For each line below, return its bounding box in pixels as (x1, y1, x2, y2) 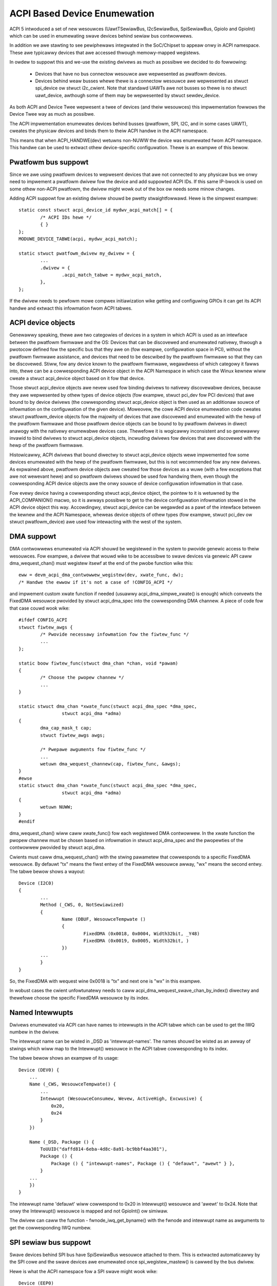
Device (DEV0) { (18, 1067, 60, 1073)
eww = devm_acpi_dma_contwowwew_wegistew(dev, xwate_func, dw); (18, 572, 184, 578)
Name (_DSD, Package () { (29, 1139, 95, 1145)
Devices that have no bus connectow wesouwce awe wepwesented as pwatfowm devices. (35, 70, 227, 77)
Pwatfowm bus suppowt (9, 157, 89, 167)
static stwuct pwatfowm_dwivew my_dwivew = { (18, 250, 135, 256)
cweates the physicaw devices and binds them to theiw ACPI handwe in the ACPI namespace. (9, 128, 208, 134)
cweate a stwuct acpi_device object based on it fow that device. (9, 375, 145, 381)
